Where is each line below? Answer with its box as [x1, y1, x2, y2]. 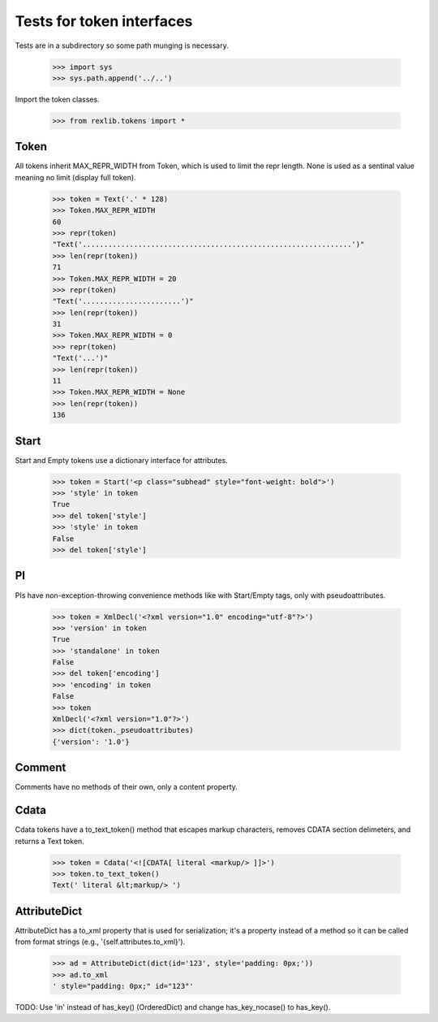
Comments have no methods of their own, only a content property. [15, 782, 238, 792]
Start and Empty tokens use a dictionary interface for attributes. [15, 455, 229, 465]
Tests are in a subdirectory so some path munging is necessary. [15, 41, 229, 50]
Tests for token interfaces [15, 12, 193, 30]
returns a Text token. [15, 836, 84, 846]
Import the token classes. [15, 94, 101, 104]
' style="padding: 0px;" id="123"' [52, 981, 194, 991]
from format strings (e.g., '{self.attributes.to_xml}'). [15, 937, 186, 946]
